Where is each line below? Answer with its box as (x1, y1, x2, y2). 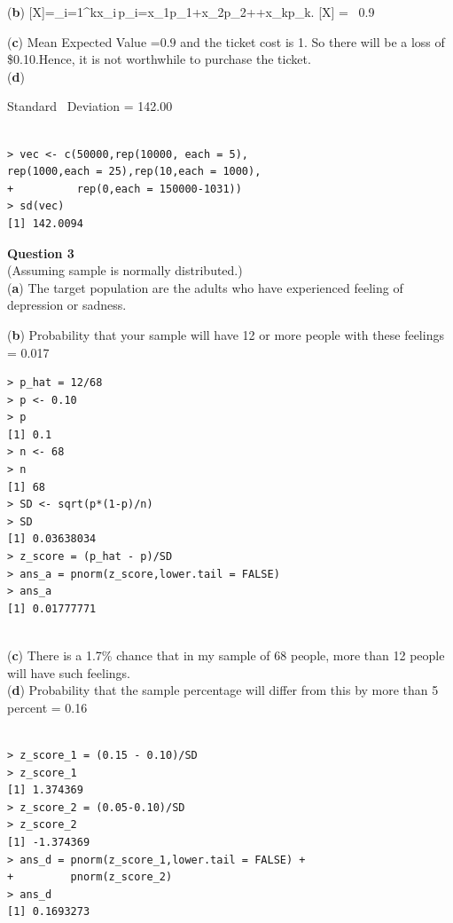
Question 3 (7, 243, 74, 262)
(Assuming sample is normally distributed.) (7, 261, 243, 280)
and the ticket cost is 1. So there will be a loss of (180, 32, 445, 51)
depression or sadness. (7, 296, 127, 314)
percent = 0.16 (7, 698, 88, 716)
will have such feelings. (7, 663, 130, 682)
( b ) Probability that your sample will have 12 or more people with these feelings (7, 325, 444, 343)
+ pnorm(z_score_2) (7, 871, 173, 884)
